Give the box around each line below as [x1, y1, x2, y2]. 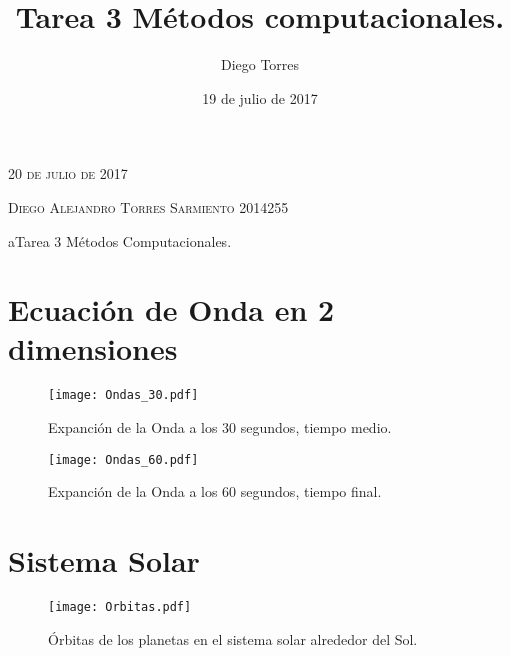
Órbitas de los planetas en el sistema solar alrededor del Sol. [48, 628, 418, 649]
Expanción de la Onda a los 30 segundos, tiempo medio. [48, 417, 392, 438]
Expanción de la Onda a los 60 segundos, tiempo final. [48, 481, 382, 502]
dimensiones [8, 328, 178, 369]
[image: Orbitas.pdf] [48, 600, 192, 615]
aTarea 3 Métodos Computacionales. [8, 230, 232, 251]
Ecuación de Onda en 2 [8, 289, 335, 330]
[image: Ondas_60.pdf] [48, 452, 199, 467]
